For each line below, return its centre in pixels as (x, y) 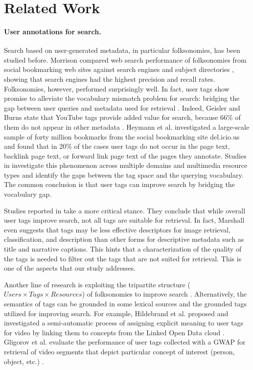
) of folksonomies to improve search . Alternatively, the (164, 294)
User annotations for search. (53, 31)
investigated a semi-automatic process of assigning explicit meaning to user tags (124, 323)
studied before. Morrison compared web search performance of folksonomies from (125, 59)
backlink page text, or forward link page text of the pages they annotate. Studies (125, 155)
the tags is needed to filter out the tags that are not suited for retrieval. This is (123, 258)
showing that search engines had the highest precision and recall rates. (110, 79)
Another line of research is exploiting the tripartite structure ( (97, 284)
